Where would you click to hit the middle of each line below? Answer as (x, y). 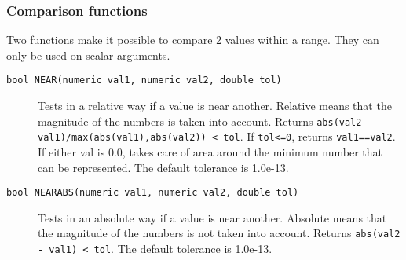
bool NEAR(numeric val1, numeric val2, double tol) (144, 81)
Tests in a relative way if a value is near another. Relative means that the (215, 106)
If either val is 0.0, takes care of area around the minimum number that (210, 151)
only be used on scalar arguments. (88, 55)
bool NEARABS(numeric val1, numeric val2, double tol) (153, 193)
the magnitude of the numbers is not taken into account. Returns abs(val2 (219, 233)
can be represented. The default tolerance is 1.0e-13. (163, 167)
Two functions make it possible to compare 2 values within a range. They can (193, 40)
